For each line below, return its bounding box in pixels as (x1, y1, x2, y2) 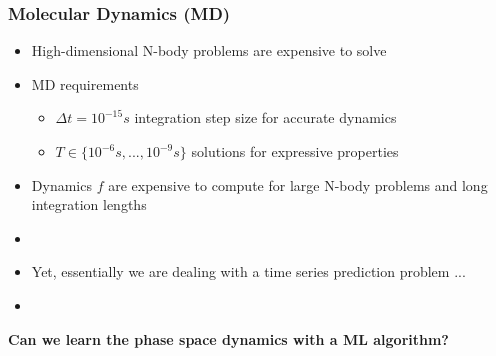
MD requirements (31, 73, 139, 94)
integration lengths (31, 194, 147, 215)
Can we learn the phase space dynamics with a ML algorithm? (8, 328, 449, 349)
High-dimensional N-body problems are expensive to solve (31, 40, 387, 61)
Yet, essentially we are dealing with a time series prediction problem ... (31, 261, 466, 282)
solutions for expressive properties (191, 141, 399, 161)
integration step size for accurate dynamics (134, 107, 397, 128)
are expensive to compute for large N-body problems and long (108, 174, 488, 195)
